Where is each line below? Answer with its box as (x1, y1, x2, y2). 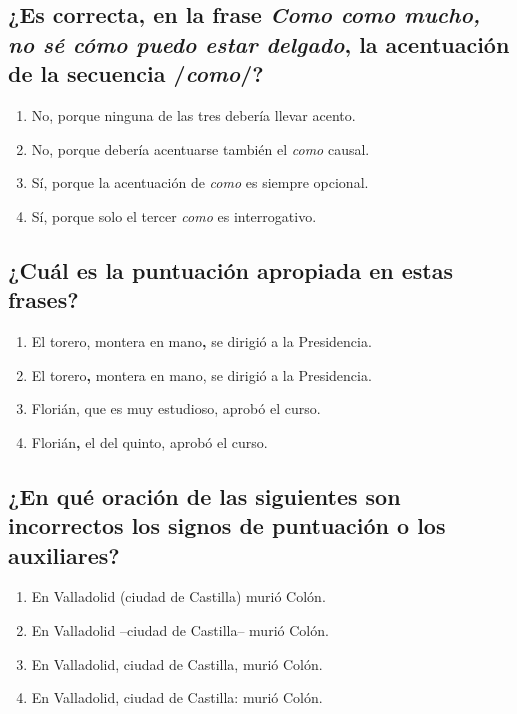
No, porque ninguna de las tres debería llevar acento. (31, 104, 356, 125)
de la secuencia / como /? (8, 58, 264, 89)
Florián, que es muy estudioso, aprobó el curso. (31, 398, 321, 419)
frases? (8, 284, 79, 315)
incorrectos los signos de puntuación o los (8, 510, 446, 541)
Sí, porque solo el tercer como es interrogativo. (31, 205, 317, 226)
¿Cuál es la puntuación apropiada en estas (8, 254, 454, 285)
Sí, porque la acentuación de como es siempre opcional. (31, 172, 369, 193)
